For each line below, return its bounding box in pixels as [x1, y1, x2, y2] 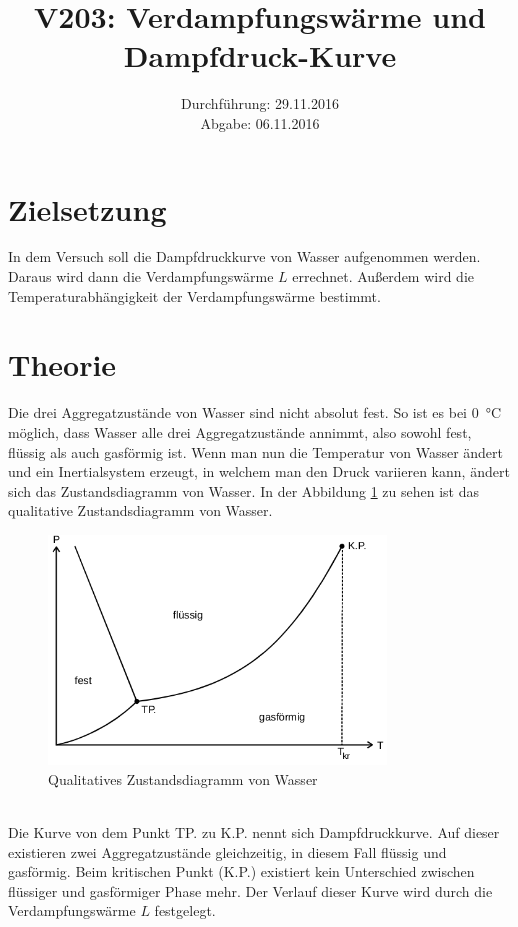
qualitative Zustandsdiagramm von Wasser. [8, 500, 273, 521]
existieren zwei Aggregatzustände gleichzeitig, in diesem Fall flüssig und [8, 841, 447, 862]
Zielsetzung [8, 188, 167, 229]
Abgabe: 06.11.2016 [200, 112, 320, 133]
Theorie [8, 344, 117, 385]
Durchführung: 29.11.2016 [181, 93, 339, 114]
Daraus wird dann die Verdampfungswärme [8, 266, 274, 287]
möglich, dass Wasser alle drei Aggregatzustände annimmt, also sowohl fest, [8, 421, 472, 442]
